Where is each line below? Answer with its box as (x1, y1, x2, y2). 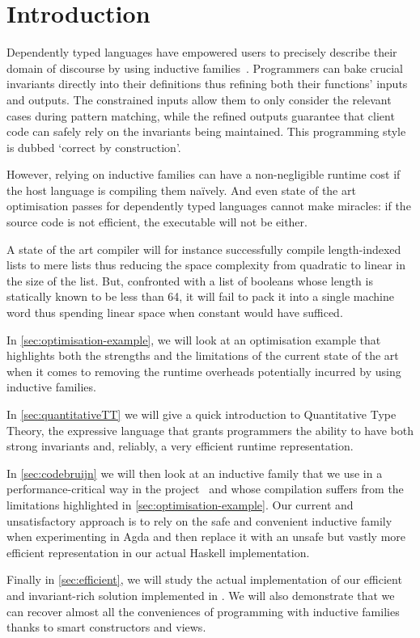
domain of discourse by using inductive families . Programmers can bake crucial (6, 59, 404, 76)
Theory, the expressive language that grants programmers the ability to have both (6, 421, 414, 438)
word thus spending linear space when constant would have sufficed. (6, 304, 343, 321)
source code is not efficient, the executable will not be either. (6, 213, 308, 230)
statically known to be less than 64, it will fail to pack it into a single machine (6, 288, 395, 305)
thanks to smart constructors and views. (6, 619, 206, 636)
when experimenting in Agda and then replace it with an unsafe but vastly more (6, 528, 406, 545)
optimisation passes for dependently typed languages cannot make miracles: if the (6, 197, 411, 214)
